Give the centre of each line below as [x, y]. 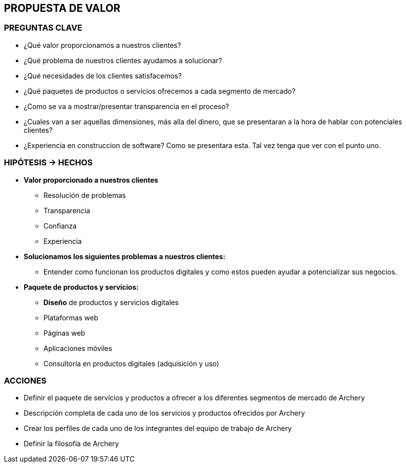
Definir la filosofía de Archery [71, 444]
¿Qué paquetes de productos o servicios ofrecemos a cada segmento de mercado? [160, 91]
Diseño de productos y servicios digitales [111, 302]
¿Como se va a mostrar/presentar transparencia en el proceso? [126, 106]
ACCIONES [25, 380]
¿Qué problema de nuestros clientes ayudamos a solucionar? [123, 60]
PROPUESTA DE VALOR [62, 8]
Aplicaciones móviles [78, 348]
